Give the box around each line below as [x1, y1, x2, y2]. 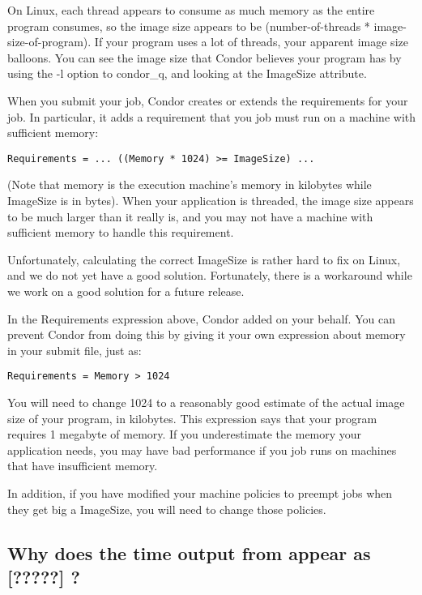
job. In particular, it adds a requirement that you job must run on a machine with [7, 108, 416, 125]
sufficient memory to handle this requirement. [7, 224, 234, 241]
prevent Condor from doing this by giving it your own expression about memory [7, 326, 406, 343]
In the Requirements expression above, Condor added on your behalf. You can [7, 310, 395, 327]
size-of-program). [7, 33, 92, 50]
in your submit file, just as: [7, 341, 142, 358]
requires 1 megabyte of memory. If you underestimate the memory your [7, 426, 362, 443]
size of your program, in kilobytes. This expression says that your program [7, 409, 377, 426]
